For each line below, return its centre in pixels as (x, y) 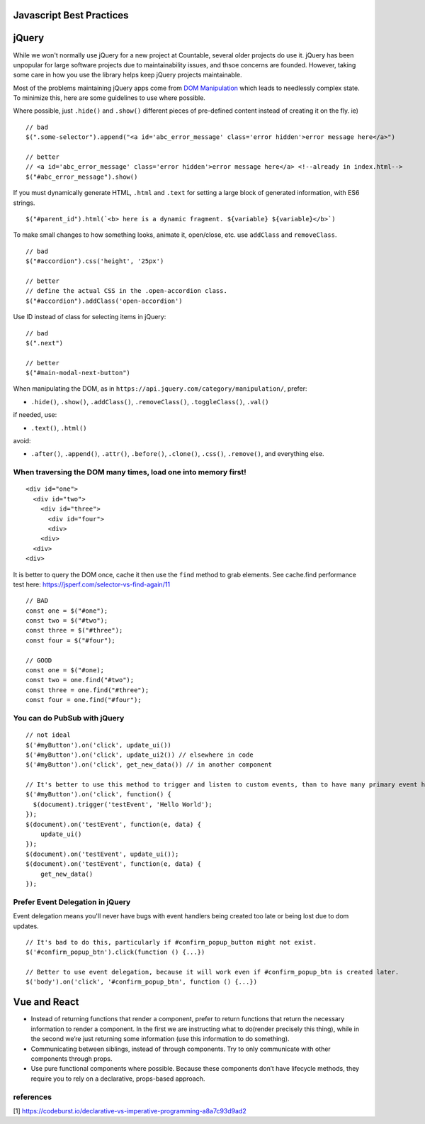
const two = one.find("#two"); (80, 680)
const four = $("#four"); (71, 640)
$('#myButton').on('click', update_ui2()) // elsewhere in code (140, 755)
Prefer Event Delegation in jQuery (72, 902)
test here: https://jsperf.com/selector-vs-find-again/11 (91, 584)
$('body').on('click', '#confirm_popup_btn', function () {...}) (142, 982)
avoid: (22, 441)
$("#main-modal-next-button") (78, 373)
